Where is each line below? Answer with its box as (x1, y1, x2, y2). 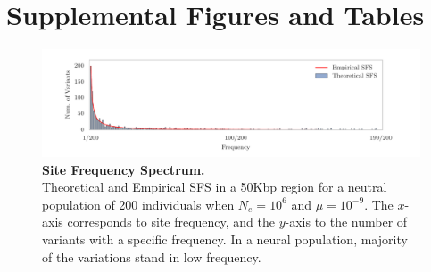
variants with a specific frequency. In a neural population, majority (42, 230, 408, 248)
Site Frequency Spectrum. (42, 160, 205, 178)
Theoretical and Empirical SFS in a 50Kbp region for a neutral (42, 177, 387, 196)
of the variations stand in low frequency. (42, 247, 261, 266)
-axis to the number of (285, 212, 408, 231)
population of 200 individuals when (42, 194, 235, 213)
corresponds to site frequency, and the (67, 212, 275, 231)
